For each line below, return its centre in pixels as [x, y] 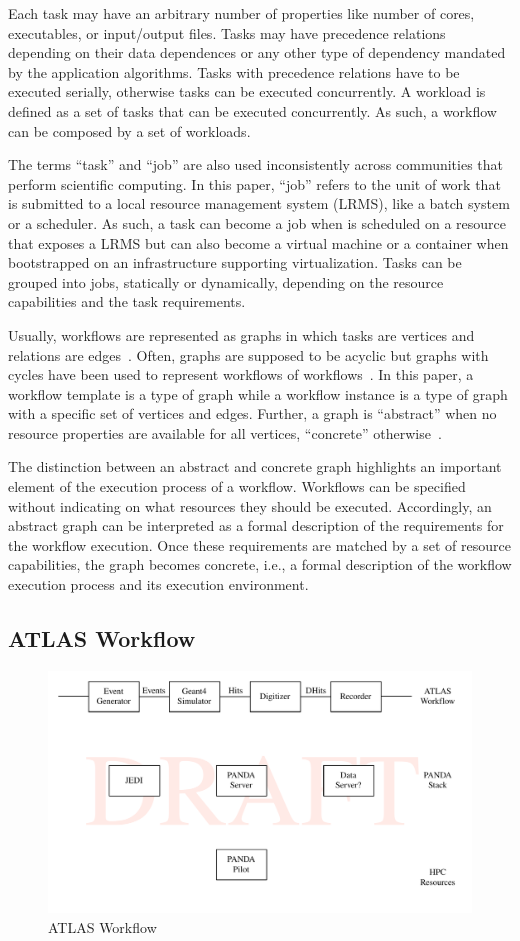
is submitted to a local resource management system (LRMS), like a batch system [259, 203]
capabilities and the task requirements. [127, 301]
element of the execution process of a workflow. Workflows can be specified [237, 486]
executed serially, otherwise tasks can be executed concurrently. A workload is [247, 91]
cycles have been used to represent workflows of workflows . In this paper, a [241, 374]
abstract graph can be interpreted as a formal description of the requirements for [256, 525]
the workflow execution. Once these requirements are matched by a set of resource [259, 544]
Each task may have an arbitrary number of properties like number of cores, [241, 13]
